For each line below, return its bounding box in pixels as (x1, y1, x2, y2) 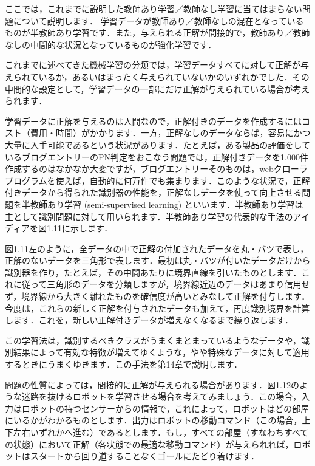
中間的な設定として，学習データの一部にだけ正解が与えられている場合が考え (5, 82, 310, 95)
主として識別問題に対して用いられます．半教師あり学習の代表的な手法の (5, 210, 293, 222)
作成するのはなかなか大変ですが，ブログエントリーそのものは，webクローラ (5, 162, 308, 175)
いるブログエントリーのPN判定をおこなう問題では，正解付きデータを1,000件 (5, 150, 308, 163)
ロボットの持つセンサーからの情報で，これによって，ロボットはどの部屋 (21, 402, 310, 414)
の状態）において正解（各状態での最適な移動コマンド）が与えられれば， (5, 437, 294, 450)
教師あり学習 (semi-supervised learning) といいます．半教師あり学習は (30, 197, 303, 210)
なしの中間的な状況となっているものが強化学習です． (5, 38, 217, 50)
